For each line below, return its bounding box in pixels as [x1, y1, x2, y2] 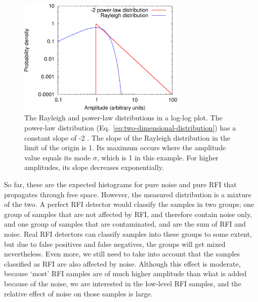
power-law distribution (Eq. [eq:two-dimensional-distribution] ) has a [24, 122, 236, 133]
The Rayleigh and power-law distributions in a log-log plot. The [24, 112, 223, 123]
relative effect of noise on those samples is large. [4, 288, 153, 298]
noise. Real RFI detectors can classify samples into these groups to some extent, [4, 228, 252, 239]
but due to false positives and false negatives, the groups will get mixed [4, 238, 226, 249]
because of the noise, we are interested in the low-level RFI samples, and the [4, 278, 241, 288]
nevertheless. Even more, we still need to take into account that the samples [4, 248, 240, 259]
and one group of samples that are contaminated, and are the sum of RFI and [4, 219, 246, 229]
